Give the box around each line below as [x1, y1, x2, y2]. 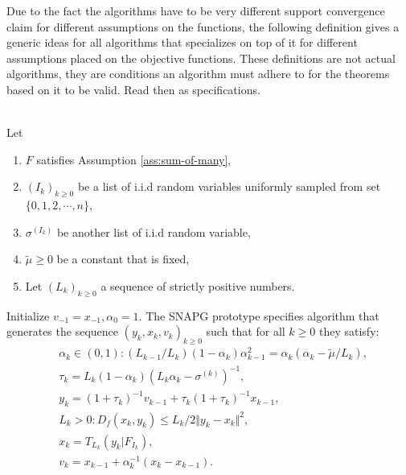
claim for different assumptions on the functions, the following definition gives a [6, 18, 400, 35]
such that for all [206, 323, 285, 340]
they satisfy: [318, 323, 379, 340]
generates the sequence [6, 323, 118, 340]
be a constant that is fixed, [56, 250, 190, 267]
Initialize [6, 307, 50, 324]
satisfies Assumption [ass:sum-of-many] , [36, 151, 232, 167]
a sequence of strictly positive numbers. [100, 277, 295, 294]
